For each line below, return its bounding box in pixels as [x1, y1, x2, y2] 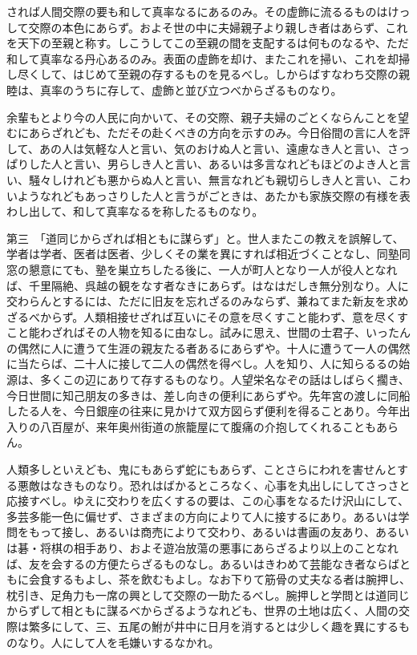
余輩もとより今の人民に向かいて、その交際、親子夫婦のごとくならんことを [6, 108, 398, 125]
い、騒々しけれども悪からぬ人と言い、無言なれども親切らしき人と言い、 [6, 171, 388, 188]
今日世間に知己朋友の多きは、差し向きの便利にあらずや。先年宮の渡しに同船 [6, 386, 411, 403]
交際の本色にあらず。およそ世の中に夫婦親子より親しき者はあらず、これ [28, 18, 408, 35]
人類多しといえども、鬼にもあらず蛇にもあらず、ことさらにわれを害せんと [6, 461, 397, 478]
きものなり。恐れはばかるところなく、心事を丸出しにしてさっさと [62, 476, 411, 493]
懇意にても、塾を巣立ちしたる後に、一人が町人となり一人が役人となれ [28, 261, 398, 277]
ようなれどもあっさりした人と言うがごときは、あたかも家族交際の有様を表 [17, 187, 411, 204]
